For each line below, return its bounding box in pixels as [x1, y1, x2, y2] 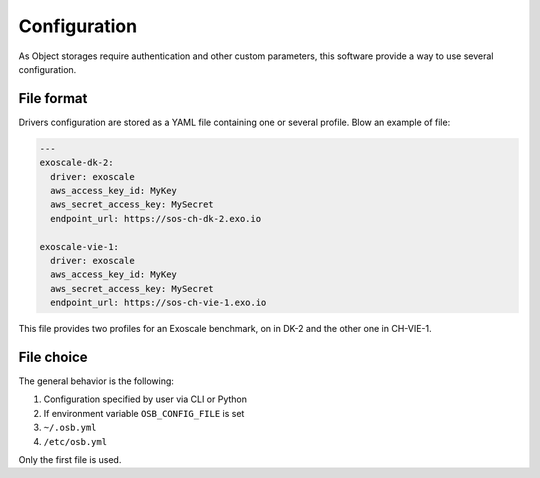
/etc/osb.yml [43, 436, 108, 447]
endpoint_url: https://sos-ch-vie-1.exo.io [50, 297, 267, 309]
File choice [18, 348, 89, 365]
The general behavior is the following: [18, 375, 175, 387]
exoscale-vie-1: [39, 241, 120, 252]
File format [18, 90, 88, 107]
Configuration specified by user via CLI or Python [43, 393, 247, 405]
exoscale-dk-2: [39, 157, 114, 169]
